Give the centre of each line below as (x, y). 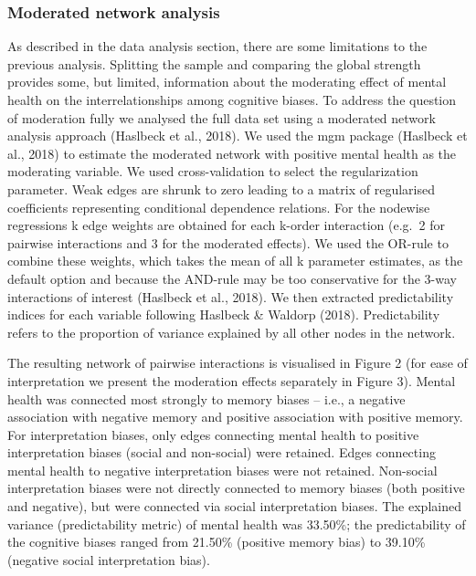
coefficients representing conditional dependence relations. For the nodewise (219, 207)
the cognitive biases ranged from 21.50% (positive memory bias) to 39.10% (217, 542)
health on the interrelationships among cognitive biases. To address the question (232, 99)
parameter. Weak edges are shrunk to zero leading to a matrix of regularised (221, 189)
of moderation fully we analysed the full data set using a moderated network (222, 117)
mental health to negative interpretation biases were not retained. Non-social (222, 470)
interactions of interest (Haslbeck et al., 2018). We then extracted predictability (231, 296)
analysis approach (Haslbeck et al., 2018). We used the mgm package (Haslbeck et (238, 136)
